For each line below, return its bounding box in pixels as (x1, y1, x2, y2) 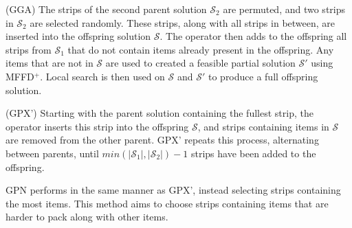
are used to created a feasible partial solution (105, 56, 296, 70)
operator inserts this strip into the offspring (5, 119, 189, 133)
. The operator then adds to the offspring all (159, 29, 347, 43)
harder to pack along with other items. (5, 209, 168, 224)
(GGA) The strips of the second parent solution (5, 2, 207, 16)
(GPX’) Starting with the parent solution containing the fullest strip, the (5, 106, 313, 120)
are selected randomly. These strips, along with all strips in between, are (30, 15, 335, 30)
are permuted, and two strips (223, 2, 346, 16)
